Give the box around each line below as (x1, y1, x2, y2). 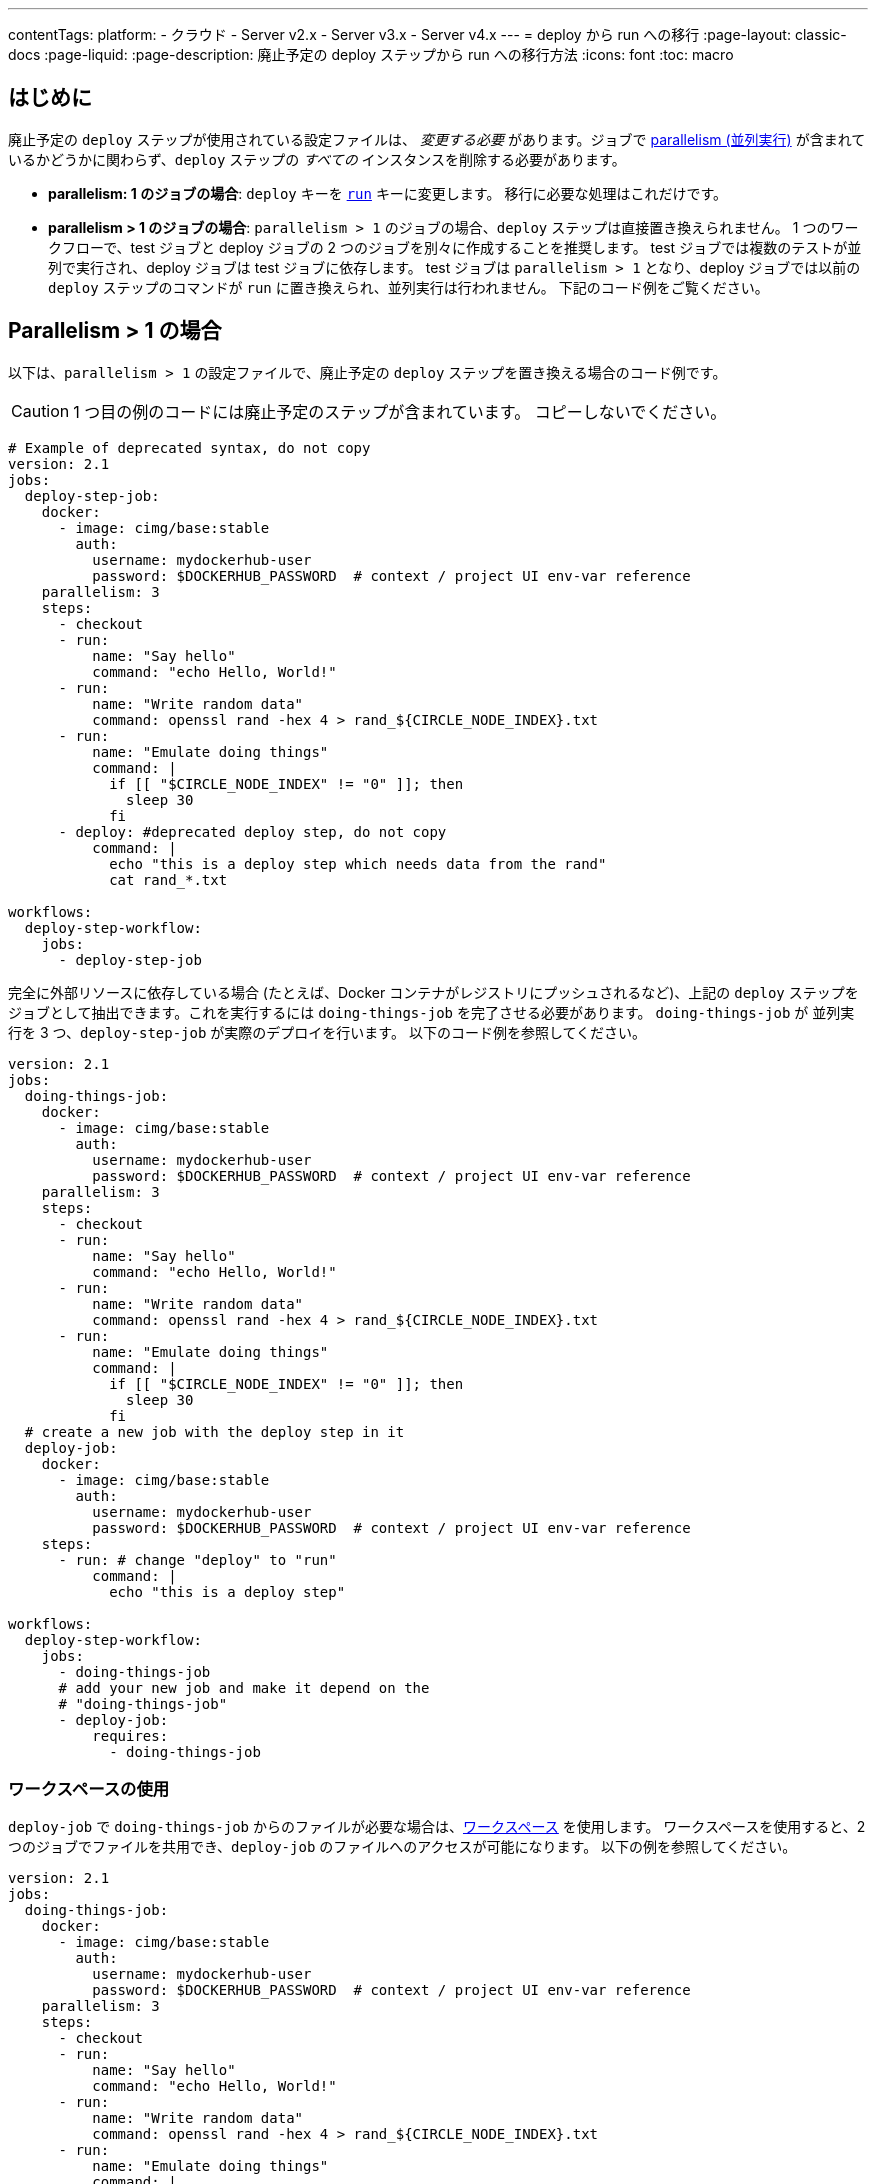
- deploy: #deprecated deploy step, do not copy (58, 823, 447, 840)
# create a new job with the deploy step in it (24, 1423, 405, 1440)
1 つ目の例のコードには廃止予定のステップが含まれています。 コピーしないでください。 (73, 401, 727, 422)
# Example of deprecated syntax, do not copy (8, 439, 371, 456)
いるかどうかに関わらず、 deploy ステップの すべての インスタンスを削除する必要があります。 (8, 150, 626, 168)
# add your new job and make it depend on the (58, 1679, 430, 1696)
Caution (11, 400, 70, 421)
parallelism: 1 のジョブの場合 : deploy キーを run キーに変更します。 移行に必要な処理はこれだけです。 (48, 184, 728, 202)
